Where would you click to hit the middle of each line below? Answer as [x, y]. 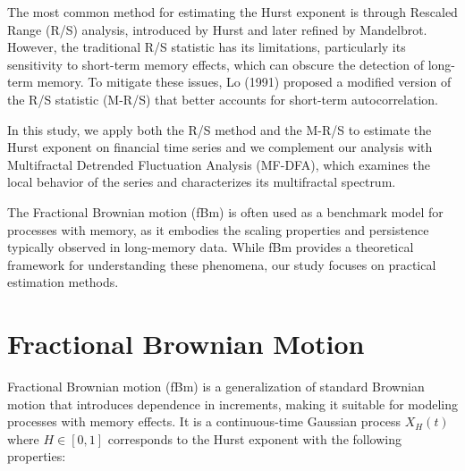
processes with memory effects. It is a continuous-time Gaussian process [204, 421]
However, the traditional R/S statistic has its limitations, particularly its [207, 47]
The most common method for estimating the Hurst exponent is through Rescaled [232, 12]
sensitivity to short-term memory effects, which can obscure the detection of [216, 64]
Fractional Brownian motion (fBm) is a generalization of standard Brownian [216, 387]
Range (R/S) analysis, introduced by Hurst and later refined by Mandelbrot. [217, 29]
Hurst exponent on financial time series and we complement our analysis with [220, 147]
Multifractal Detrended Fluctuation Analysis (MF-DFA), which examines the [219, 164]
